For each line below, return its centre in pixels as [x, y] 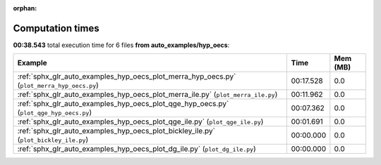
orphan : [25, 8]
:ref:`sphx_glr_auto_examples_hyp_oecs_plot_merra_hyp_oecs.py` [127, 77]
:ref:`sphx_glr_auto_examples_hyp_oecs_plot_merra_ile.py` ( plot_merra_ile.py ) [147, 95]
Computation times [56, 28]
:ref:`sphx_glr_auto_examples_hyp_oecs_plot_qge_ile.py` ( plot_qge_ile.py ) [140, 121]
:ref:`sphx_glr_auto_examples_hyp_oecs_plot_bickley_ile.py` [116, 131]
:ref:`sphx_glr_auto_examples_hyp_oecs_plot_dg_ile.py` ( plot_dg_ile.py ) [137, 149]
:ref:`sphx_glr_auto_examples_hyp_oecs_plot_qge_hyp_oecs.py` [123, 104]
